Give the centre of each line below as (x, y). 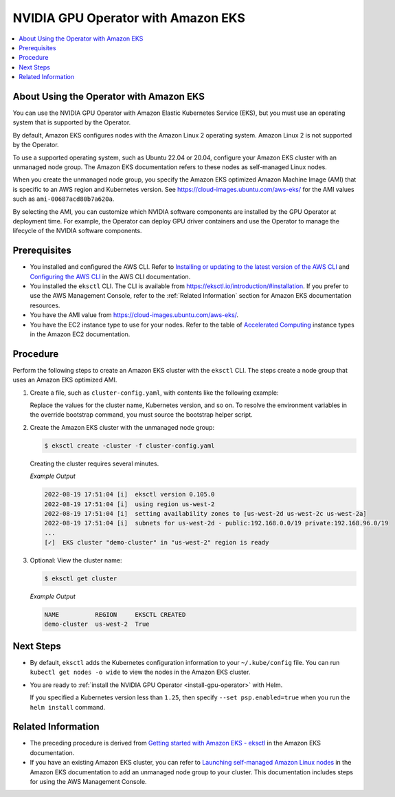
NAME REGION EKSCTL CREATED (115, 615)
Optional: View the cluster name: (76, 560)
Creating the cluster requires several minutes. (94, 463)
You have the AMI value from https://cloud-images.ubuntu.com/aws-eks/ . (134, 315)
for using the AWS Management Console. (88, 781)
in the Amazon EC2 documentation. (80, 334)
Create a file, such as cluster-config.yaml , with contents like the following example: (154, 393)
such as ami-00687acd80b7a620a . (64, 199)
